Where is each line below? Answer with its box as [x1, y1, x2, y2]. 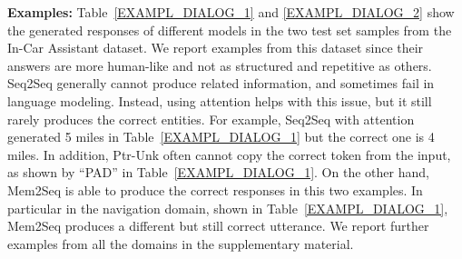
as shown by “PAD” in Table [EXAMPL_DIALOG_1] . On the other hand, [7, 163, 429, 182]
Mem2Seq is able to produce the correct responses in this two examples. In [7, 180, 423, 199]
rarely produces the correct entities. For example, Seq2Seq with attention [7, 109, 415, 128]
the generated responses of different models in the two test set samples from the [7, 20, 452, 39]
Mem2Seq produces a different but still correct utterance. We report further [7, 216, 429, 235]
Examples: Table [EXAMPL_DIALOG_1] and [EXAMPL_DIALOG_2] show [7, 3, 455, 21]
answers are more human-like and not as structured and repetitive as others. [7, 55, 432, 75]
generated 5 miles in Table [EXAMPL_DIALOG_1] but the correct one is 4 [7, 127, 435, 146]
